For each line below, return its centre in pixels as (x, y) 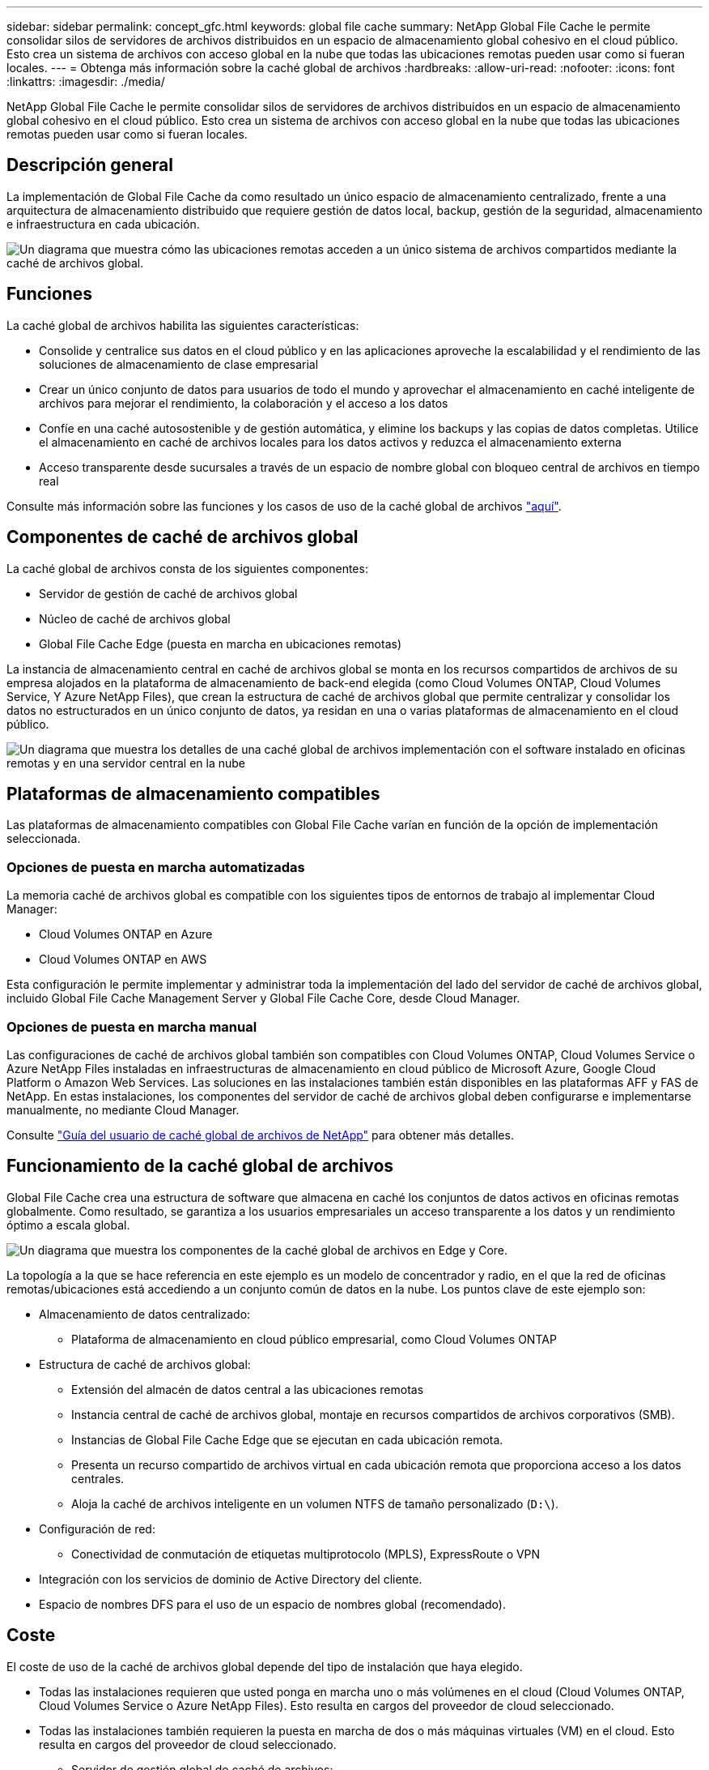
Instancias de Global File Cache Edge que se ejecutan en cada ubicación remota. (287, 1439)
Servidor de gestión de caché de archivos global (168, 593)
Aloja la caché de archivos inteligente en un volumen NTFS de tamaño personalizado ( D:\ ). (315, 1503)
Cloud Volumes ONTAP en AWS (123, 960)
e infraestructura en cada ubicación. (103, 224)
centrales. (98, 1478)
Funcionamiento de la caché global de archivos (200, 1166)
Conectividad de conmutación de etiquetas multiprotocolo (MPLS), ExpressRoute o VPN (306, 1554)
